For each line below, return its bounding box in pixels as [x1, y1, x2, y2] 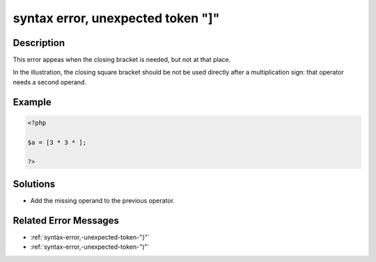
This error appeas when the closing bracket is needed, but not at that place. [13, 56, 231, 64]
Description [13, 37, 65, 49]
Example [13, 96, 52, 108]
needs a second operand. [13, 77, 87, 86]
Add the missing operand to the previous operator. [30, 196, 175, 205]
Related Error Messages [13, 215, 120, 226]
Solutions [13, 178, 56, 190]
